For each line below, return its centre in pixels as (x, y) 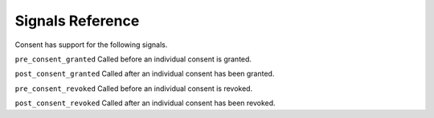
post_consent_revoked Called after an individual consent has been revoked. (145, 103)
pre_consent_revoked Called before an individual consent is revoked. (134, 88)
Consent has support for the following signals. (91, 45)
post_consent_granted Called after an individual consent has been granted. (145, 74)
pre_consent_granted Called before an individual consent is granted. (133, 59)
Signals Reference (77, 21)
